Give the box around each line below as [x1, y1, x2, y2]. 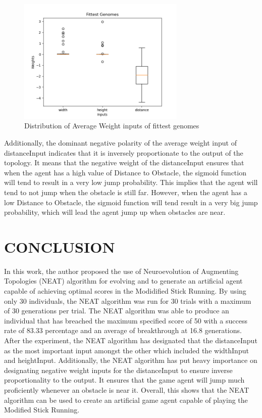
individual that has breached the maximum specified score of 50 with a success [4, 315, 247, 326]
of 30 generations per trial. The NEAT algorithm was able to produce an [4, 305, 229, 316]
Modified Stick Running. [4, 404, 80, 415]
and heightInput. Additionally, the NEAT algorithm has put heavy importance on [4, 355, 257, 365]
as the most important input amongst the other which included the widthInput [4, 345, 249, 355]
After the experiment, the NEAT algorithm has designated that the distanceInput [4, 335, 257, 345]
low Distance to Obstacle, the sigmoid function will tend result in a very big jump [4, 197, 258, 207]
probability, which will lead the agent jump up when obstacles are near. [4, 207, 226, 217]
